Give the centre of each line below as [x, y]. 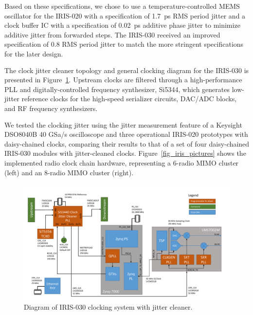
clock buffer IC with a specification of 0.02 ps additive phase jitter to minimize [122, 25]
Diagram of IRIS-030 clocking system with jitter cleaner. [108, 307]
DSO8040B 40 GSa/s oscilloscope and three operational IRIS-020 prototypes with [126, 134]
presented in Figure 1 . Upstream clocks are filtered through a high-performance [123, 80]
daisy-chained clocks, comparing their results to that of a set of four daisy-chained [127, 143]
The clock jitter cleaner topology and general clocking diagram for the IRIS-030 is [127, 70]
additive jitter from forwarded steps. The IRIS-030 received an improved [112, 34]
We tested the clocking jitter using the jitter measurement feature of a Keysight [123, 124]
